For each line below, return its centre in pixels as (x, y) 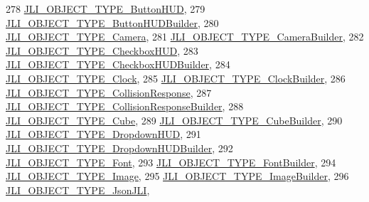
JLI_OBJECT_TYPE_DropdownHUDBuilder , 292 (119, 148)
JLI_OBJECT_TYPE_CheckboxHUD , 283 (102, 50)
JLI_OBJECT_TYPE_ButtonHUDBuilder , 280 (112, 22)
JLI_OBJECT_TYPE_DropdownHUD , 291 (103, 134)
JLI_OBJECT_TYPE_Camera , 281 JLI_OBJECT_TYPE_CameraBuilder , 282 (185, 37)
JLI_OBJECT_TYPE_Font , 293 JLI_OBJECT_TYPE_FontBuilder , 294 (171, 162)
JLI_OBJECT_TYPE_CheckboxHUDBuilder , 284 (118, 64)
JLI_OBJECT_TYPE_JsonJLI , (78, 190)
